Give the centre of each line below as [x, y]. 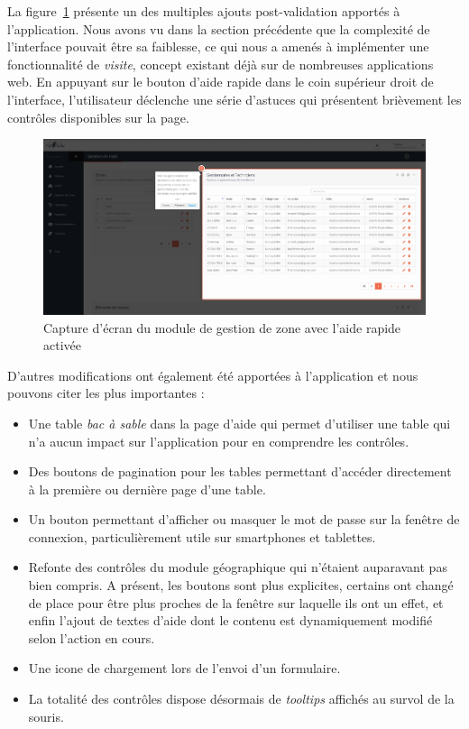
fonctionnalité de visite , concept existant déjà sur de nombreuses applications [221, 64]
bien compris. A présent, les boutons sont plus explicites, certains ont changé [241, 585]
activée [62, 345]
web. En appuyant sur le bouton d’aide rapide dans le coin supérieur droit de [221, 82]
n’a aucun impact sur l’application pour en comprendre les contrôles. [219, 441]
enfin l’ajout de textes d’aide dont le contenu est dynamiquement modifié [230, 620]
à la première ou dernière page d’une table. [147, 489]
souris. [46, 716]
